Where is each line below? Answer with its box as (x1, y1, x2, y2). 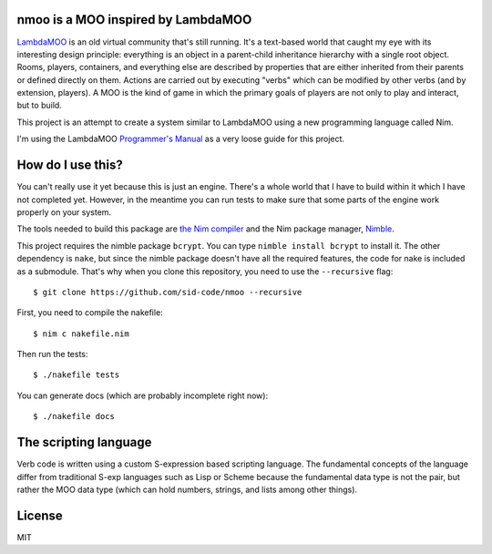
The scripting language (16, 435, 152, 450)
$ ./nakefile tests (33, 370, 120, 380)
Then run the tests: (16, 349, 88, 360)
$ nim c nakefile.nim (33, 328, 129, 339)
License (16, 508, 63, 523)
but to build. (16, 100, 63, 111)
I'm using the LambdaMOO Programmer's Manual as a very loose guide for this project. (16, 133, 345, 145)
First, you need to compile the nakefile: (16, 307, 163, 318)
